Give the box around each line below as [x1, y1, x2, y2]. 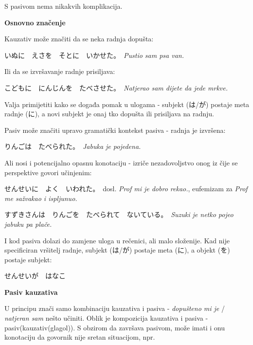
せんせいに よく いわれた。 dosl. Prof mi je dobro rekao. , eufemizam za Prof [4, 183, 248, 194]
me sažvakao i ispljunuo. [4, 193, 77, 203]
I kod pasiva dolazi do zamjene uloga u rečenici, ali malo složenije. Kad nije [4, 235, 230, 245]
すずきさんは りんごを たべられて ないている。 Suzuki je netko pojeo [4, 209, 234, 219]
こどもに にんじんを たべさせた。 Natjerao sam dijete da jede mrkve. [4, 82, 228, 92]
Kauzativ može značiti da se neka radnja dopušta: [4, 34, 154, 44]
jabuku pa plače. [4, 218, 52, 229]
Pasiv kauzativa [4, 287, 58, 297]
